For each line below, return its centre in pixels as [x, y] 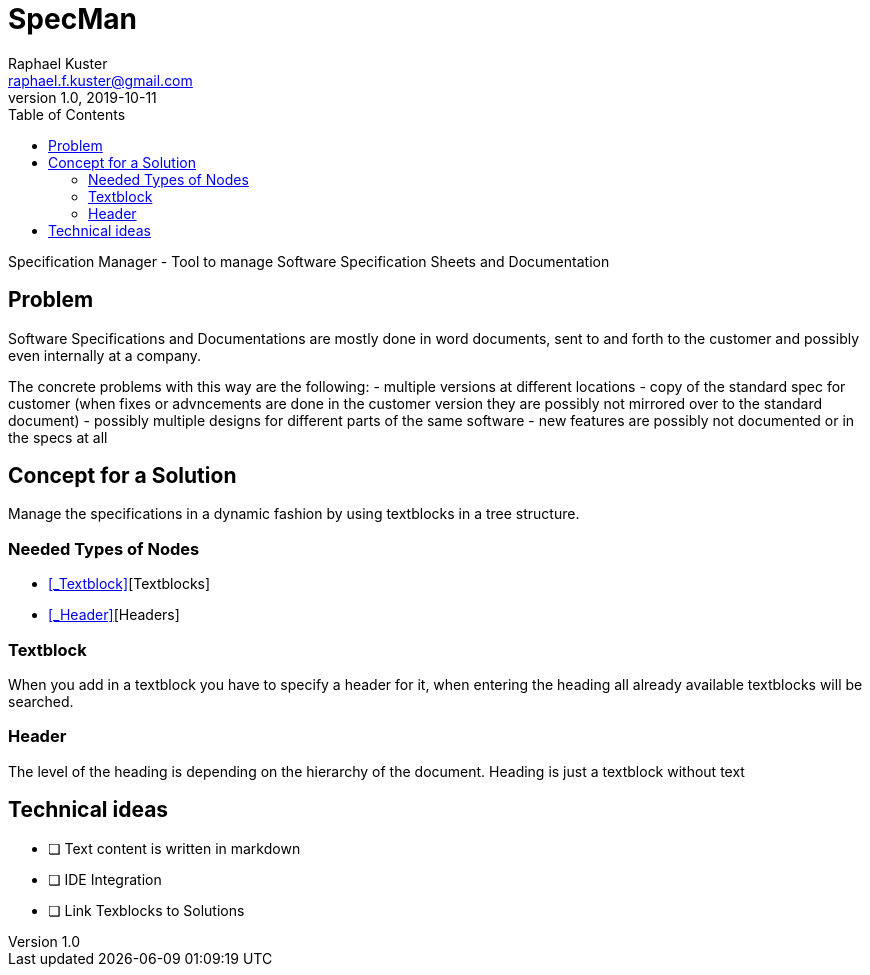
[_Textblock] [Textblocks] [129, 584]
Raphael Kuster [58, 63]
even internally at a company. [105, 355]
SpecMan [72, 19]
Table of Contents [67, 114]
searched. [41, 701]
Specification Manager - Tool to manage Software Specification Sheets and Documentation [309, 261]
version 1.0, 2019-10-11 [82, 97]
